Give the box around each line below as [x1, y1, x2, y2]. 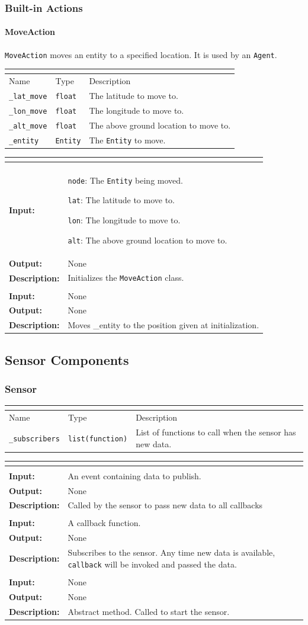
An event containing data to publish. [68, 469, 201, 482]
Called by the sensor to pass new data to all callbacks [68, 499, 263, 511]
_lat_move [9, 92, 47, 101]
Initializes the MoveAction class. [68, 271, 184, 284]
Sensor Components [5, 350, 129, 368]
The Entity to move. [89, 133, 166, 146]
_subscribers [9, 434, 60, 443]
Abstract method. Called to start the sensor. [68, 605, 230, 617]
